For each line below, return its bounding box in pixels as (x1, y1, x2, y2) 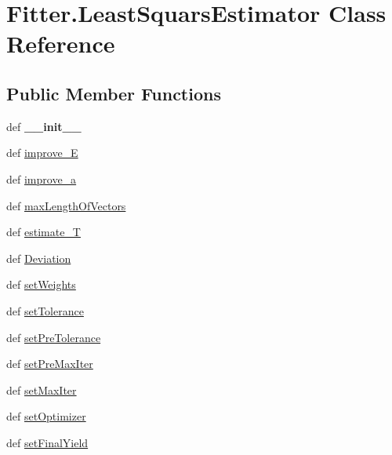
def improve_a (6, 170, 77, 187)
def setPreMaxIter (6, 355, 93, 372)
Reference (6, 27, 115, 60)
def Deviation (6, 249, 71, 266)
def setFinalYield (6, 434, 89, 450)
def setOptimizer (6, 408, 86, 424)
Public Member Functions (6, 81, 221, 105)
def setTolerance (6, 302, 84, 318)
